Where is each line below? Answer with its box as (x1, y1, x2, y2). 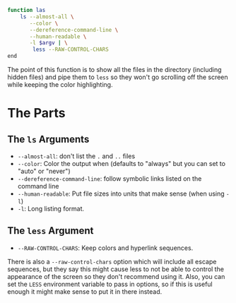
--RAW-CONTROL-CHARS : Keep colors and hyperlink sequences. (17, 244, 194, 252)
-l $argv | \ (29, 40, 69, 47)
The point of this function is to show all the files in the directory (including (7, 66, 222, 73)
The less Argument (7, 225, 94, 237)
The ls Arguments (7, 133, 90, 145)
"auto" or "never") (17, 167, 71, 175)
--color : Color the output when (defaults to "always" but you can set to (17, 160, 226, 167)
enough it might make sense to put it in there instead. (7, 287, 163, 296)
